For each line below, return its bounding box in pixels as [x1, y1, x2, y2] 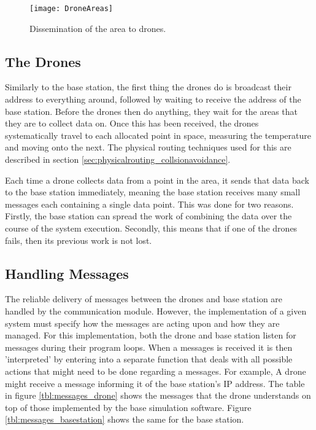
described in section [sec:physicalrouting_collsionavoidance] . [5, 153, 231, 166]
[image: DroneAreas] [29, 4, 114, 13]
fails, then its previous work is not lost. [5, 233, 152, 246]
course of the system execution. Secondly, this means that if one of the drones [5, 221, 298, 234]
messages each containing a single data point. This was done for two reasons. [5, 197, 294, 210]
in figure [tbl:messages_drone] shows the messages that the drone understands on [5, 389, 311, 402]
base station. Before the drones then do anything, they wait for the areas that [5, 104, 298, 117]
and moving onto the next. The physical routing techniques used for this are [5, 141, 291, 154]
